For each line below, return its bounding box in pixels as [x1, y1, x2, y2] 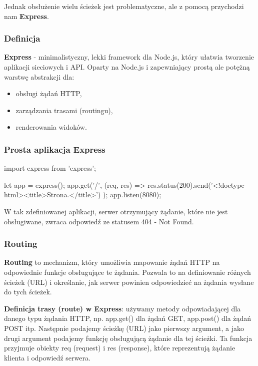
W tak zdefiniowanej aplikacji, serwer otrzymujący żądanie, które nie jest [4, 206, 228, 216]
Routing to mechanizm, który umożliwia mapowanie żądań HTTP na [4, 257, 220, 267]
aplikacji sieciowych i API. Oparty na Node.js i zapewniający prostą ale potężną [4, 62, 250, 72]
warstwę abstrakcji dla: [4, 71, 74, 82]
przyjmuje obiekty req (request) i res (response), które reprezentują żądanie [4, 342, 235, 353]
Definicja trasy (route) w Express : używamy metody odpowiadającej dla [4, 303, 241, 313]
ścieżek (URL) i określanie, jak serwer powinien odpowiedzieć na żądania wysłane [4, 276, 254, 287]
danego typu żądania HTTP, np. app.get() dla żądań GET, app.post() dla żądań [4, 313, 251, 323]
